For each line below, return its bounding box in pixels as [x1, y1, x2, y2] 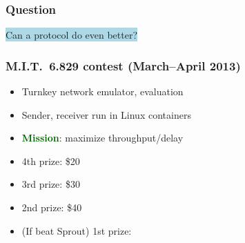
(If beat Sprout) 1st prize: [21, 223, 132, 237]
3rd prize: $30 [21, 177, 80, 191]
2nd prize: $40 [21, 200, 82, 214]
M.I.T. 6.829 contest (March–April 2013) [6, 57, 241, 74]
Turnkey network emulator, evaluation [21, 84, 184, 99]
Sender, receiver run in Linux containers [21, 107, 191, 121]
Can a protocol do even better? [6, 28, 138, 42]
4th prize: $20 [21, 153, 80, 168]
